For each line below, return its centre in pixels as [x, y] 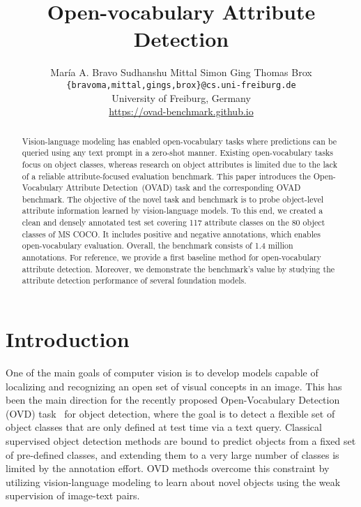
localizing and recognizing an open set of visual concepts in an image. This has [174, 386]
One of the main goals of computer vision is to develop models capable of [162, 373]
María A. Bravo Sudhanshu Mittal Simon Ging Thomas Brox [181, 72]
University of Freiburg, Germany [181, 97]
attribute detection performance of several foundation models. [134, 280]
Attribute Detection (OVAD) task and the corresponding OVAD [183, 188]
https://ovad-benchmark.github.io [181, 111]
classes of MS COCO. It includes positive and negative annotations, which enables [171, 234]
